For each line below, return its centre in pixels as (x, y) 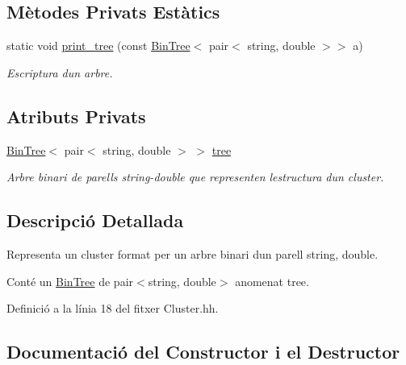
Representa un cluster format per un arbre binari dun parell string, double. (193, 253)
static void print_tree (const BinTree (98, 46)
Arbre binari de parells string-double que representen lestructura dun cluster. (195, 177)
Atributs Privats (76, 116)
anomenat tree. (272, 281)
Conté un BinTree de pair (70, 281)
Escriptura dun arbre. (60, 72)
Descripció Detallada (95, 220)
